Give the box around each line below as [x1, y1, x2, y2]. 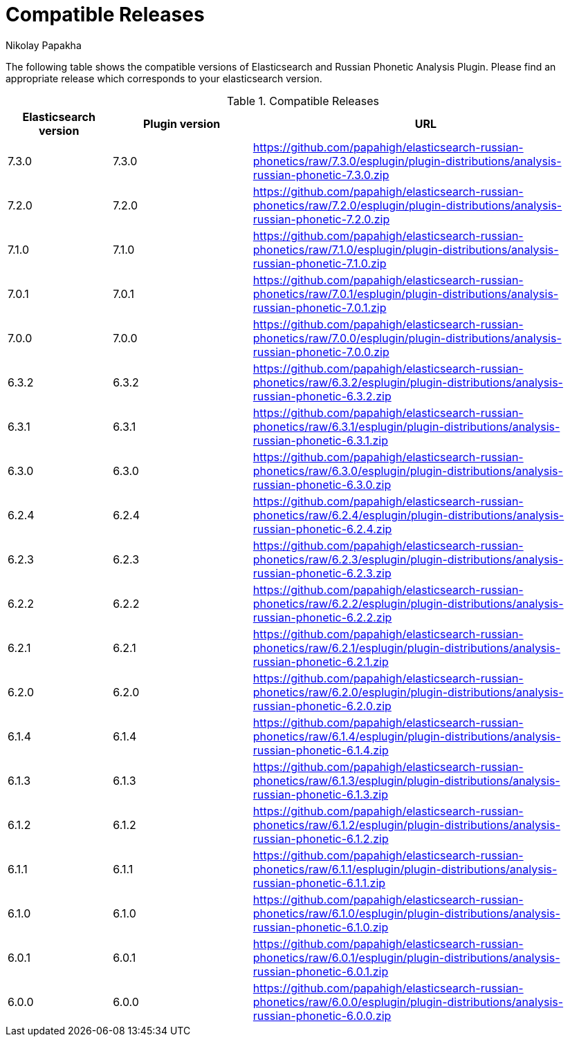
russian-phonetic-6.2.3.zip [252, 566, 392, 580]
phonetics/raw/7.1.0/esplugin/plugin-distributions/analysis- [252, 242, 559, 257]
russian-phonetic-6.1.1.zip [252, 875, 386, 890]
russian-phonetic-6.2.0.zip [252, 698, 392, 713]
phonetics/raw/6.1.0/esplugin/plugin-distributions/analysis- [252, 906, 560, 920]
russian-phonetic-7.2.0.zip [252, 212, 390, 226]
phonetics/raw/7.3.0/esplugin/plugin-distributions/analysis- [252, 153, 562, 168]
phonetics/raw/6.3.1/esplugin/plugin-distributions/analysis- [252, 419, 560, 434]
